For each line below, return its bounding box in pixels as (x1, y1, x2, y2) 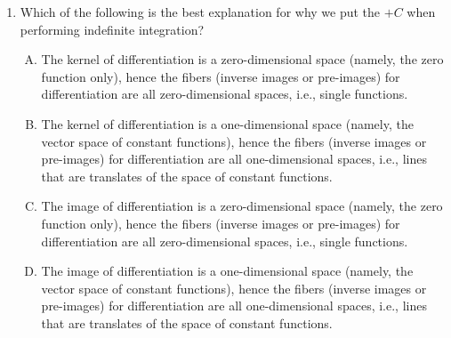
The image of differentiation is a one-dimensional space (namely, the (41, 262, 414, 280)
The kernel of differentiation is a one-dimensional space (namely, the (41, 114, 414, 133)
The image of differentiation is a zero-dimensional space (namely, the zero (41, 197, 443, 215)
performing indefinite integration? (20, 20, 205, 38)
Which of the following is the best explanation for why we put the (20, 3, 381, 20)
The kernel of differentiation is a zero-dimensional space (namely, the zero (41, 50, 444, 68)
